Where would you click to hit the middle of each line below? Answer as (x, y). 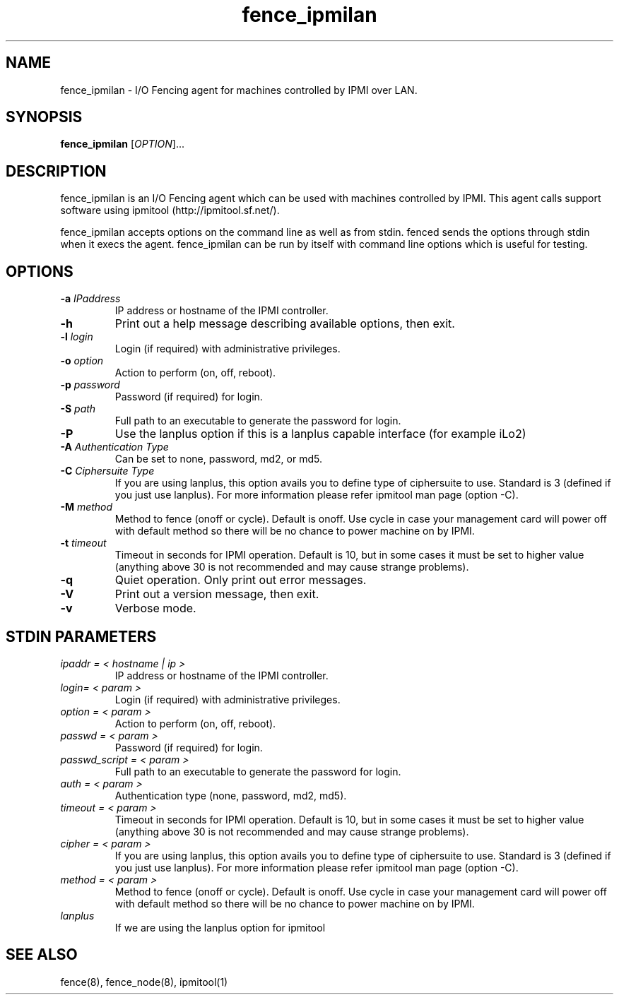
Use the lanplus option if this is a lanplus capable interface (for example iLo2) (320, 434)
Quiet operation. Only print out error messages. (241, 580)
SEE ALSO (42, 955)
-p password (90, 385)
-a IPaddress (90, 299)
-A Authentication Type (114, 447)
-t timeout (83, 543)
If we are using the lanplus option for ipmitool (220, 927)
